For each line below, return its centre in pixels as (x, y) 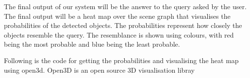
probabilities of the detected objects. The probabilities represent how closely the (123, 25)
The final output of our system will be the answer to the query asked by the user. (125, 6)
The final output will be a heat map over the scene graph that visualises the (117, 16)
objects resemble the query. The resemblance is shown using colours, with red (119, 34)
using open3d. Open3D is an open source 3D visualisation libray (99, 70)
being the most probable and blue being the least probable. (92, 44)
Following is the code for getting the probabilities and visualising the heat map (121, 60)
